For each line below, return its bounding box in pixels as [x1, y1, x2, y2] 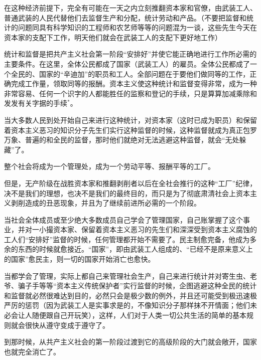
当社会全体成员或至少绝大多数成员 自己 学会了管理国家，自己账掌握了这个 [4, 214, 243, 225]
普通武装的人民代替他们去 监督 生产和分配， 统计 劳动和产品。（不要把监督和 [4, 12, 246, 23]
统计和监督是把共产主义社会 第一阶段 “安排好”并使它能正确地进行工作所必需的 [4, 49, 257, 59]
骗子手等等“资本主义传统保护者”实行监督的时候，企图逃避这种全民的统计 [18, 280, 257, 291]
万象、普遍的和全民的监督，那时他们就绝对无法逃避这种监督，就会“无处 [4, 134, 239, 145]
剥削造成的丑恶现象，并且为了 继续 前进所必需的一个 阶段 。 [11, 198, 201, 208]
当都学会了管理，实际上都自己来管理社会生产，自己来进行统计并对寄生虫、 [4, 270, 250, 281]
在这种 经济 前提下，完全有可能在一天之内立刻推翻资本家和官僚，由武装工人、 [4, 3, 257, 13]
